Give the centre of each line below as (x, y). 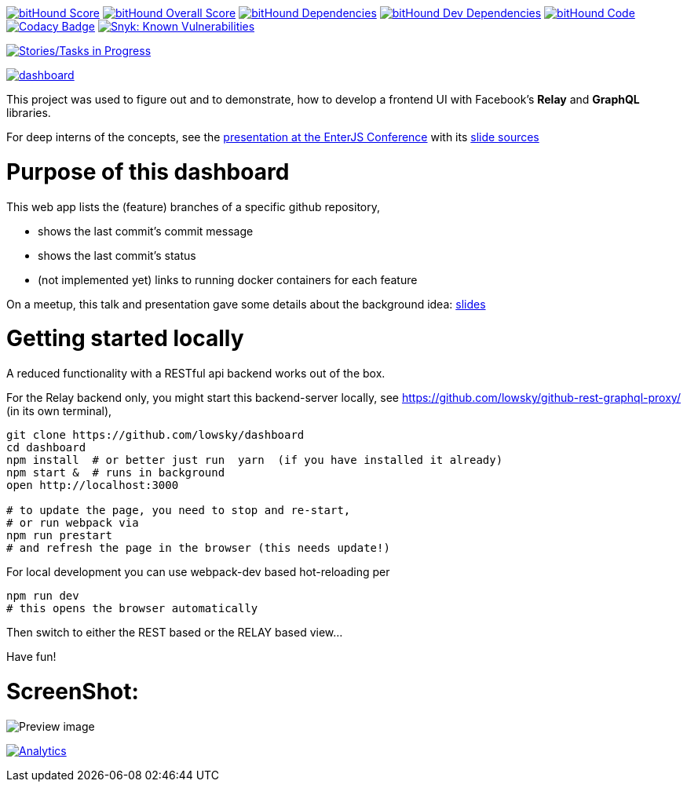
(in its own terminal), (59, 411)
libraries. (29, 113)
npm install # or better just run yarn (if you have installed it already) (255, 460)
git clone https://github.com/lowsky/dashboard (155, 435)
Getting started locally (125, 339)
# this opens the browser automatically (132, 608)
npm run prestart (59, 535)
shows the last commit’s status (117, 255)
